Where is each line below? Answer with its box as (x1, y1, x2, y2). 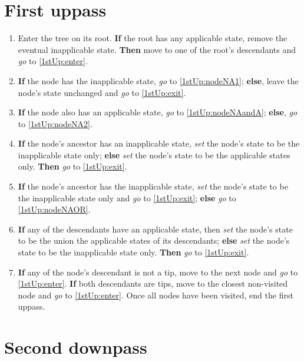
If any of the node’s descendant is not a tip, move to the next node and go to (18, 265, 298, 278)
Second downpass (4, 335, 147, 359)
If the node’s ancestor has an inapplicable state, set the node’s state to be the (18, 137, 300, 150)
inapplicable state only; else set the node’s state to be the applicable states (18, 148, 290, 161)
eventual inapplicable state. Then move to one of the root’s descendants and (18, 43, 296, 55)
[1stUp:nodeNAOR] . (18, 203, 91, 215)
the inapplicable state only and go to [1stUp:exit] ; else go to (18, 191, 236, 204)
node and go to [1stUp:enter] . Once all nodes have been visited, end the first (18, 288, 293, 301)
